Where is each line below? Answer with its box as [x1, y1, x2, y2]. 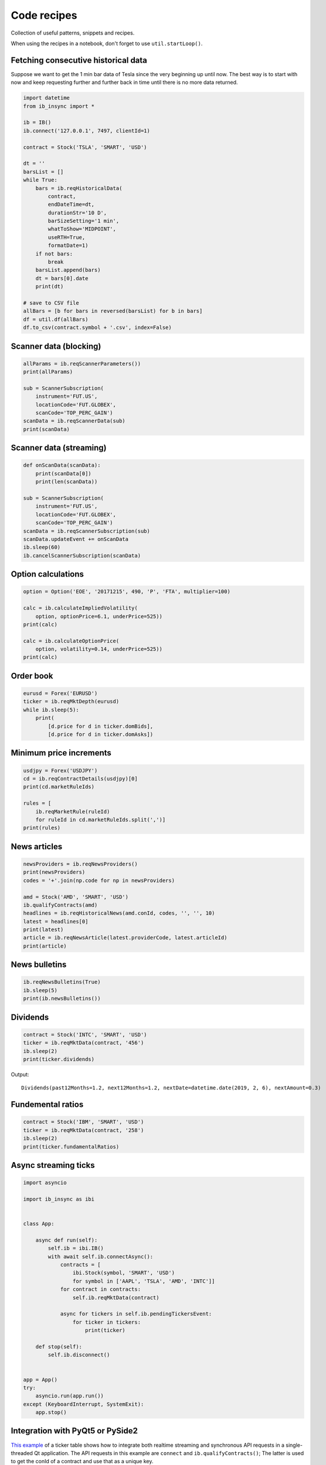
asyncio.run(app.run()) [35, 1392, 104, 1399]
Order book [11, 671, 53, 681]
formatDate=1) [47, 242, 89, 249]
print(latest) [23, 926, 64, 933]
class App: [23, 1221, 55, 1227]
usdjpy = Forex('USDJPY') [23, 767, 98, 774]
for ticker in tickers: [72, 1318, 141, 1326]
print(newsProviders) [23, 869, 86, 875]
